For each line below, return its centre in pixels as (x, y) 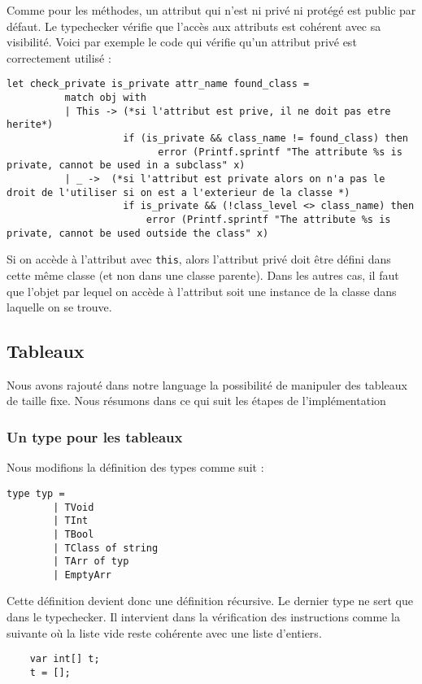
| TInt (71, 521)
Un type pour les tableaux (95, 437)
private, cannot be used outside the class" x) (138, 233)
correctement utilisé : (59, 57)
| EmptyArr (82, 575)
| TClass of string (106, 548)
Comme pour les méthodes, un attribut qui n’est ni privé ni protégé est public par (211, 10)
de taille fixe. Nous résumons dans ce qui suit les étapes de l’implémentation (196, 401)
